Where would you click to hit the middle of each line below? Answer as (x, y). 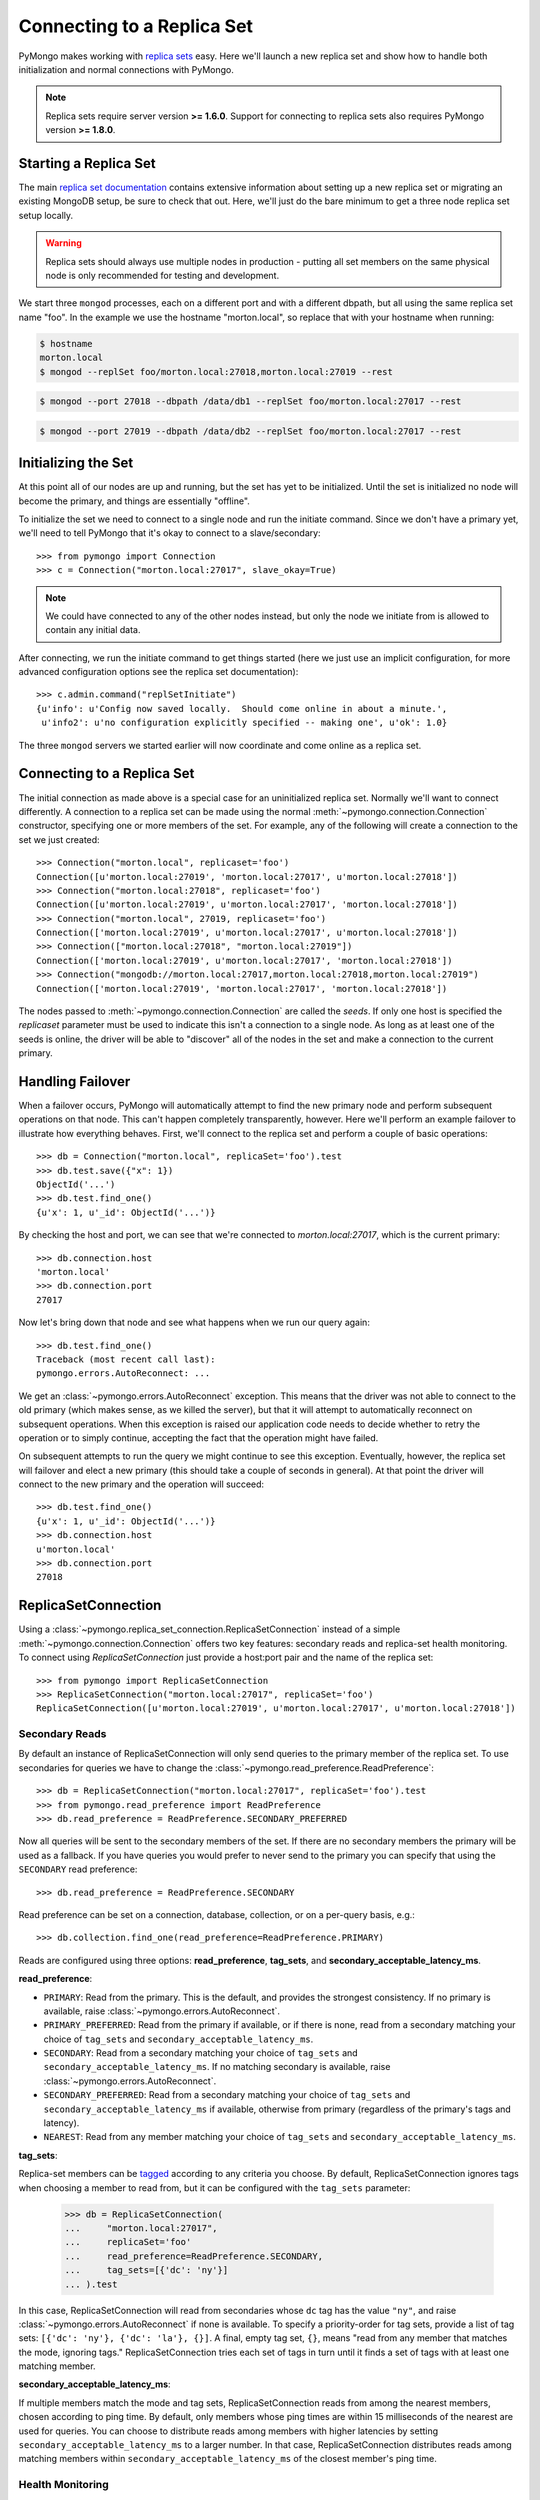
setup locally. (46, 215)
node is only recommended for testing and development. (162, 275)
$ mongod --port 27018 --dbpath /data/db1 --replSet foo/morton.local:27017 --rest (250, 401)
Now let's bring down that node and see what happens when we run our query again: (194, 1322)
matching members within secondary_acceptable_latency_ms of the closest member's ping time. (227, 2459)
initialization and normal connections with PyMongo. (126, 69)
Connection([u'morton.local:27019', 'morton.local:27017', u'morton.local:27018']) (247, 876)
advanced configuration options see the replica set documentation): (158, 672)
